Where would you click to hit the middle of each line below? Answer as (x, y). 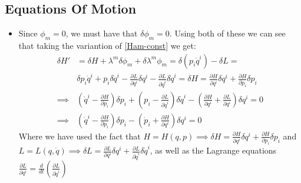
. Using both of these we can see (227, 33)
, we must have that (102, 33)
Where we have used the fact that (80, 136)
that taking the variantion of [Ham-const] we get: (107, 45)
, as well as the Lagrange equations (213, 150)
